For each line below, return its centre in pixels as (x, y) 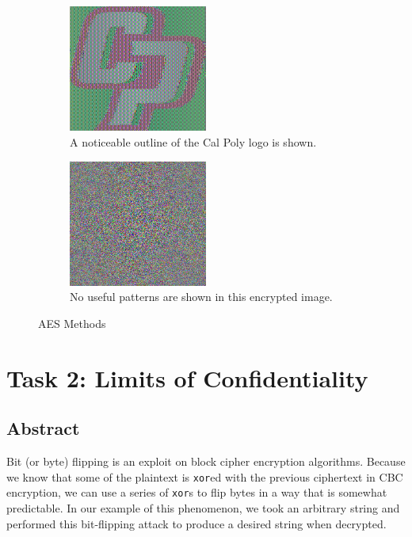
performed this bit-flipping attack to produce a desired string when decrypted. (196, 523)
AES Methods (72, 323)
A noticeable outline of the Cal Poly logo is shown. (193, 141)
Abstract (43, 428)
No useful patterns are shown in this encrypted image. (201, 297)
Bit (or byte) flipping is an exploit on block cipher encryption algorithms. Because (206, 461)
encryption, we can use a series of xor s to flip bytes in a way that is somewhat (197, 492)
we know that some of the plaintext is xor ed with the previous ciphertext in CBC (205, 476)
